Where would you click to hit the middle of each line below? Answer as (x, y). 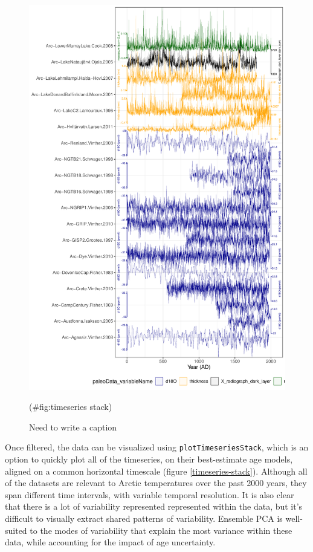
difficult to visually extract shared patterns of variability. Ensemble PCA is (144, 518)
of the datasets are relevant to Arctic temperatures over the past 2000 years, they (156, 483)
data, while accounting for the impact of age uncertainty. (110, 542)
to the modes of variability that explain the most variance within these (161, 530)
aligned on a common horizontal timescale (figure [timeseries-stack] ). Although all (156, 471)
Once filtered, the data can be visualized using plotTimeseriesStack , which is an (157, 447)
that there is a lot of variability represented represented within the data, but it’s (154, 506)
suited (16, 530)
